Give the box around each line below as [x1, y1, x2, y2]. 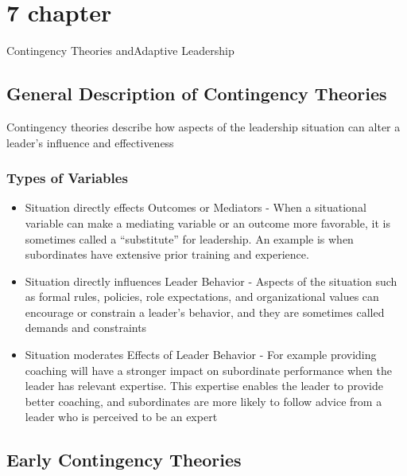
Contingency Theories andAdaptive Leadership [6, 42, 235, 59]
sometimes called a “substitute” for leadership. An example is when [25, 230, 354, 247]
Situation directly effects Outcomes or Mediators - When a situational [25, 199, 366, 216]
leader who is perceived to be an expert [25, 408, 218, 425]
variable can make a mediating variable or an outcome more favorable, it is [25, 214, 390, 231]
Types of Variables [6, 168, 128, 188]
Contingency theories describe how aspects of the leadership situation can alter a [6, 118, 401, 135]
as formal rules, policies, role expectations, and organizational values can [25, 288, 379, 305]
